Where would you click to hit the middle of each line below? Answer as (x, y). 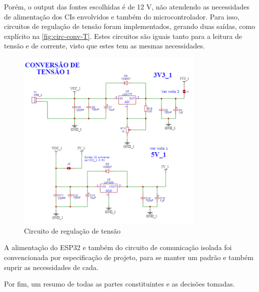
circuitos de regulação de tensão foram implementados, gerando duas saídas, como (130, 26)
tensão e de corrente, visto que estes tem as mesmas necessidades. (104, 46)
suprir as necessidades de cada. (51, 267)
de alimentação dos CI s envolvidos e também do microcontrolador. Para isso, (122, 16)
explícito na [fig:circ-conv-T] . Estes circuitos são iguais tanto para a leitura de (123, 36)
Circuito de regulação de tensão (72, 230)
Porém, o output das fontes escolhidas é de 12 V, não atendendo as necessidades (127, 6)
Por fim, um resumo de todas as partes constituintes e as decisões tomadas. (119, 284)
